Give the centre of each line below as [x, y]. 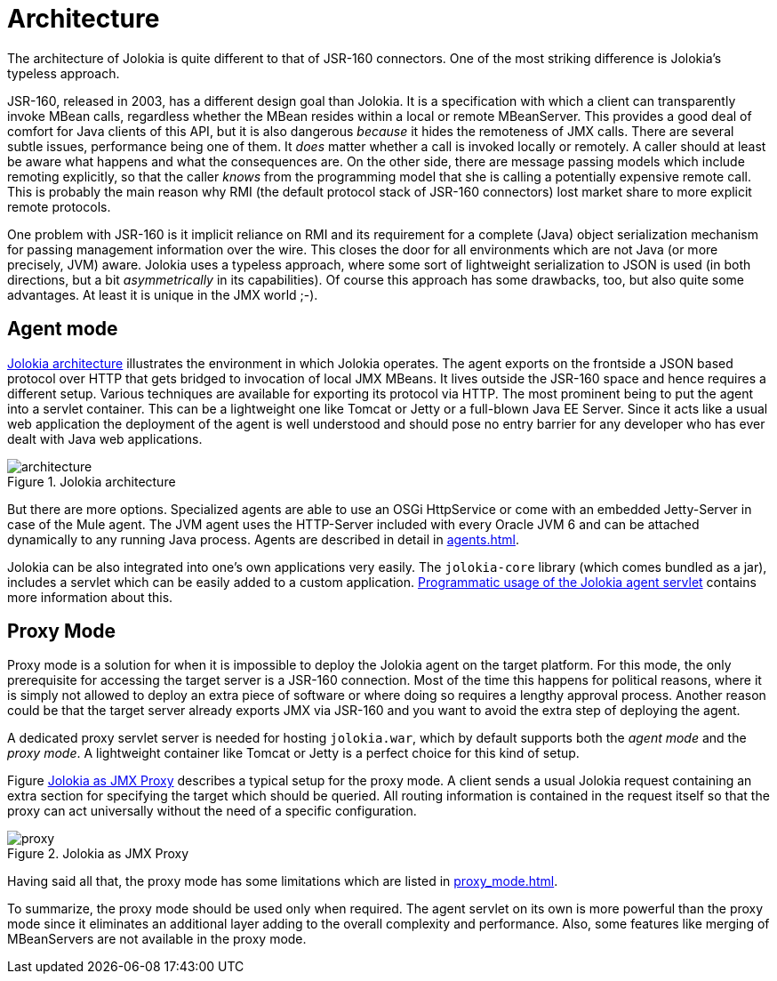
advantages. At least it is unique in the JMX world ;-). [163, 294]
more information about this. [90, 597]
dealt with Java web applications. [105, 438]
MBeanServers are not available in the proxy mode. [157, 939]
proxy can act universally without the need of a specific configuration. [212, 811]
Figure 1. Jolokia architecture [92, 481]
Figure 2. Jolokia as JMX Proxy [98, 854]
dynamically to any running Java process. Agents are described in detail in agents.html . [263, 539]
